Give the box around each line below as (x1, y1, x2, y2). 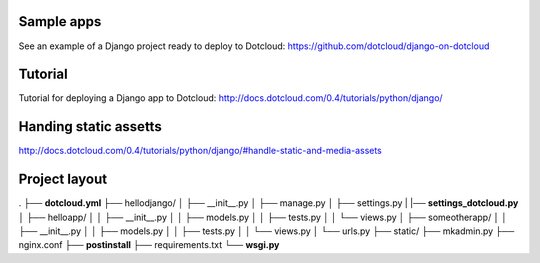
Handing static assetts (18, 118, 162, 135)
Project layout (18, 171, 108, 188)
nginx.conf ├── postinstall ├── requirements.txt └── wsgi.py (18, 239, 280, 251)
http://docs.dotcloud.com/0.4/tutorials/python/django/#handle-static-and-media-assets (18, 145, 382, 157)
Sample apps (18, 13, 102, 30)
